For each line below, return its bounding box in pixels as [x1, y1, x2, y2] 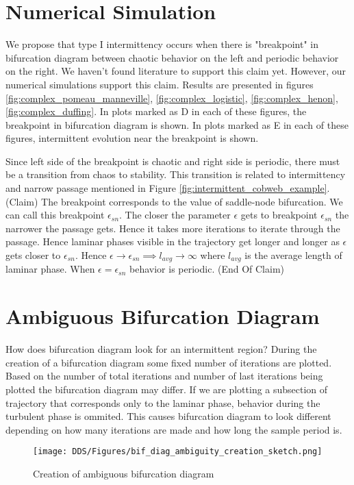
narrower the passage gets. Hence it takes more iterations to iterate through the [5, 221, 340, 235]
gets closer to [5, 248, 61, 262]
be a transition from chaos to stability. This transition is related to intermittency [5, 167, 346, 182]
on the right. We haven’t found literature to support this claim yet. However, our [5, 64, 346, 78]
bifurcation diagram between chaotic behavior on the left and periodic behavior [5, 50, 339, 64]
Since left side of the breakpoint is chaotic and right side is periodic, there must [5, 153, 340, 168]
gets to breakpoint [240, 208, 318, 222]
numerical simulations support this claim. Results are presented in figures [5, 77, 314, 91]
